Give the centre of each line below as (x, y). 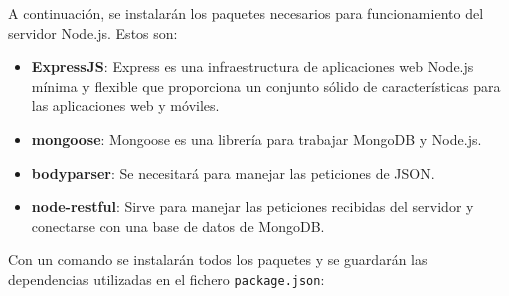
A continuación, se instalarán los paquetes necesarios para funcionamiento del (246, 13)
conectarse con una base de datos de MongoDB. (178, 225)
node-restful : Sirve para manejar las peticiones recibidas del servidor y (252, 206)
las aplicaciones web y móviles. (125, 105)
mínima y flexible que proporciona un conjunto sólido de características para (266, 85)
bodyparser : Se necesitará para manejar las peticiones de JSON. (233, 172)
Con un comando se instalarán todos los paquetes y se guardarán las (218, 259)
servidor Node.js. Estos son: (93, 32)
